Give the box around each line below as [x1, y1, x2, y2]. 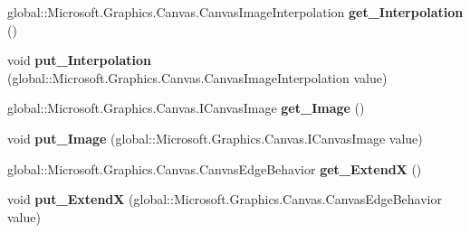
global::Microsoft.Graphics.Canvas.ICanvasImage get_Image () [7, 98, 365, 117]
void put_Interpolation [7, 51, 151, 70]
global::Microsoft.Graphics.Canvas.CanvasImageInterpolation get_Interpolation [7, 3, 464, 21]
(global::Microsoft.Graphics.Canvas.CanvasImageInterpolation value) [7, 68, 388, 87]
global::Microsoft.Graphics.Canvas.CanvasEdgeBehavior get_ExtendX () [7, 159, 422, 178]
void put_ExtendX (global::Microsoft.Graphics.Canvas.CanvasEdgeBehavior [7, 190, 442, 209]
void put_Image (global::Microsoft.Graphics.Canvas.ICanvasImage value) [7, 128, 423, 147]
